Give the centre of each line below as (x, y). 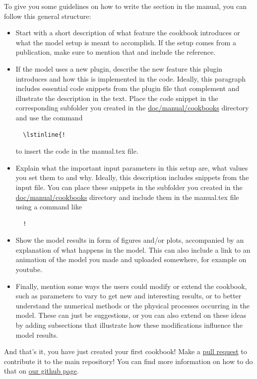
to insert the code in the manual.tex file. (77, 151)
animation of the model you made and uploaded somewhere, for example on (131, 259)
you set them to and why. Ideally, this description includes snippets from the (132, 177)
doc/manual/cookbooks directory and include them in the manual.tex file (127, 197)
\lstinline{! (44, 135)
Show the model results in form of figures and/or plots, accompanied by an (130, 240)
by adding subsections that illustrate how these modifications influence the (129, 325)
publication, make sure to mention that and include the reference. (116, 52)
